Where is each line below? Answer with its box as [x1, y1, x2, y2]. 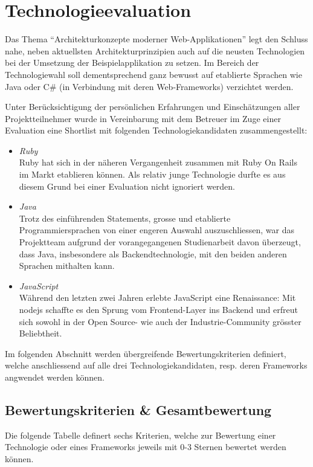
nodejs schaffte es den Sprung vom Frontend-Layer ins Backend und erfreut [19, 303, 298, 315]
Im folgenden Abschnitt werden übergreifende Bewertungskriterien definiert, [5, 347, 286, 359]
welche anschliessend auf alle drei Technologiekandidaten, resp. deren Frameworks [5, 359, 308, 372]
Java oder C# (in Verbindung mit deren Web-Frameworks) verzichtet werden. [5, 80, 294, 92]
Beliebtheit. [19, 327, 62, 340]
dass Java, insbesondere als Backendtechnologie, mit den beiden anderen [19, 247, 287, 260]
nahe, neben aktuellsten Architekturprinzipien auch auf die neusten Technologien [5, 44, 305, 57]
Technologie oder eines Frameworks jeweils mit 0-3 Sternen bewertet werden [5, 440, 286, 453]
